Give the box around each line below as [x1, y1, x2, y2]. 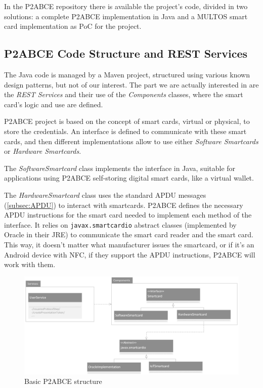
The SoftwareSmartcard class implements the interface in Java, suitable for [4, 162, 236, 173]
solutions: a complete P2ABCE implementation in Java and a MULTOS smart [4, 11, 248, 21]
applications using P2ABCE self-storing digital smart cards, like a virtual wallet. [4, 173, 254, 183]
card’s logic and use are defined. [4, 99, 103, 109]
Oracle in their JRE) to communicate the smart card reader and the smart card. [4, 229, 253, 240]
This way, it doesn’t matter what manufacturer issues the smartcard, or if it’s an [4, 239, 254, 249]
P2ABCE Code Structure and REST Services [4, 46, 247, 61]
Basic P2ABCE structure [24, 376, 102, 386]
